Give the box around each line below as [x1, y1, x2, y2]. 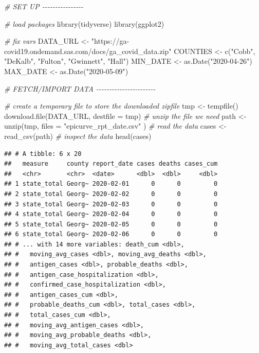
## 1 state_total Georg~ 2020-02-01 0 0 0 [4, 180, 218, 188]
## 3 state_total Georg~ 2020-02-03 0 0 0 [4, 200, 218, 208]
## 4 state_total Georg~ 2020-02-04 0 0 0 [4, 210, 218, 218]
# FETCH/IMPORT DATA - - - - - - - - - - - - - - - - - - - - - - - [4, 83, 156, 94]
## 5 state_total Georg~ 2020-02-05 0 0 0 [4, 220, 218, 228]
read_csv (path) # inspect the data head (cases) [4, 130, 152, 141]
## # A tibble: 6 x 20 [4, 150, 82, 157]
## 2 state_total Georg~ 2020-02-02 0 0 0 [4, 190, 218, 198]
